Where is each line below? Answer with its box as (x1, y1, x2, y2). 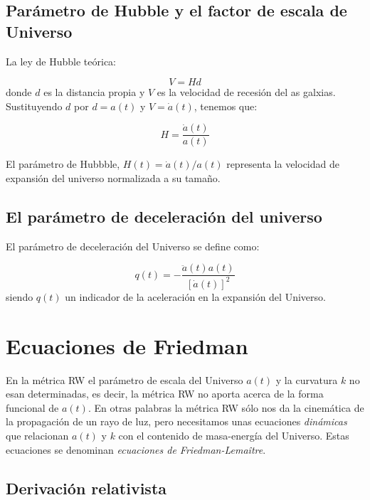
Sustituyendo (6, 98, 63, 113)
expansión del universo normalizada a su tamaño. (6, 171, 221, 186)
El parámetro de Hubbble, (6, 156, 120, 171)
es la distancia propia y (43, 85, 145, 100)
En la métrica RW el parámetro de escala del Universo (6, 372, 243, 387)
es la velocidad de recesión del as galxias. (157, 85, 336, 100)
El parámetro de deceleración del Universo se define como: (6, 238, 260, 253)
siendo (6, 289, 33, 304)
